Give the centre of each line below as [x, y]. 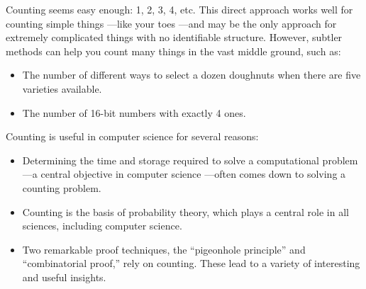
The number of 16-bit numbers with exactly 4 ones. [134, 112]
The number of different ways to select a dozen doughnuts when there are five [192, 75]
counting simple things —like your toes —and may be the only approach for [171, 23]
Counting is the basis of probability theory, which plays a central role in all [185, 211]
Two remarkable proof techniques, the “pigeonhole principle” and [164, 249]
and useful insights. [64, 277]
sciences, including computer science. [102, 226]
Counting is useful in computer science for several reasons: [132, 136]
